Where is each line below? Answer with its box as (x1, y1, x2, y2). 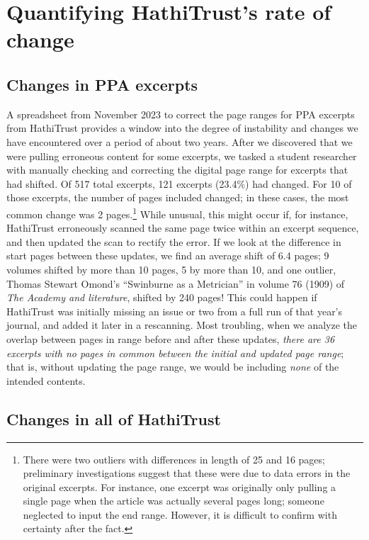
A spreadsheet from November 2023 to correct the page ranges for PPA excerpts (6, 106, 355, 121)
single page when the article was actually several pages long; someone (23, 493, 324, 508)
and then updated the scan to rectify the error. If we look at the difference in (6, 234, 341, 249)
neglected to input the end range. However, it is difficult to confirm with (23, 507, 337, 522)
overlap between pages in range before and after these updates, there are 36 (6, 331, 335, 346)
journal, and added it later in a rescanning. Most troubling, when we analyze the (6, 317, 358, 332)
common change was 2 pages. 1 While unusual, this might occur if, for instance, (6, 204, 348, 221)
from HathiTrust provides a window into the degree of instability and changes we (6, 120, 358, 135)
